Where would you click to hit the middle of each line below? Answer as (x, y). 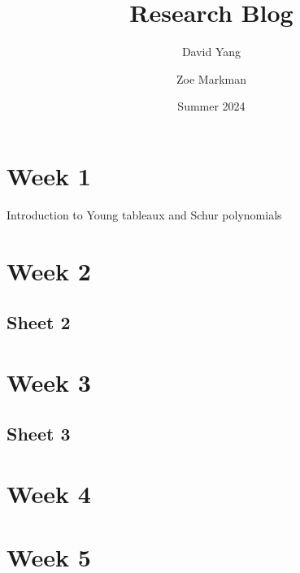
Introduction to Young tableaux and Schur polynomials (144, 214)
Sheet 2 (39, 322)
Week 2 (49, 270)
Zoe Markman (211, 78)
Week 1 (49, 175)
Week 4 (49, 493)
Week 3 (49, 382)
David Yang (211, 52)
